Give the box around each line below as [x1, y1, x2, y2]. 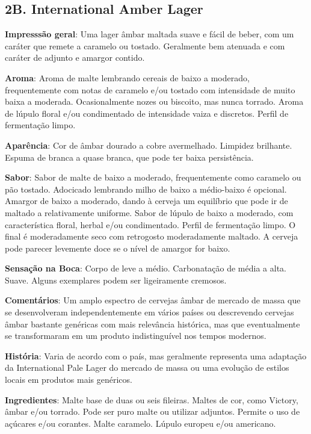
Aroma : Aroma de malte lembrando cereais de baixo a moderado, [5, 71, 250, 84]
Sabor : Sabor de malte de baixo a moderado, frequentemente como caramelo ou [5, 171, 301, 184]
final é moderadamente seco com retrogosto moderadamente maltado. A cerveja [5, 230, 298, 243]
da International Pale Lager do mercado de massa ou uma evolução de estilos [5, 361, 289, 374]
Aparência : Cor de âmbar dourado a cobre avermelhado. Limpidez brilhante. [5, 138, 292, 151]
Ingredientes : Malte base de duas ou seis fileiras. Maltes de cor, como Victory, [5, 393, 298, 406]
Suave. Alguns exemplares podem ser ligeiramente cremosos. [5, 273, 227, 286]
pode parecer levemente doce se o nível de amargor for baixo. [5, 241, 230, 254]
